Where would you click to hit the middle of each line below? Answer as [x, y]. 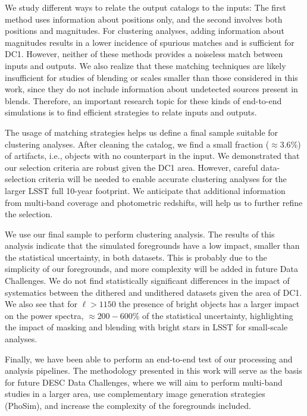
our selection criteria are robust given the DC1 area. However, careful [131, 167]
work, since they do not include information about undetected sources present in [151, 89]
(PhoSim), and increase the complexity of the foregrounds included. [128, 405]
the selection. [29, 214]
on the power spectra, [44, 315]
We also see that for [41, 304]
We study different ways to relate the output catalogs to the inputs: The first [145, 7]
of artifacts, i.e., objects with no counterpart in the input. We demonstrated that [152, 156]
